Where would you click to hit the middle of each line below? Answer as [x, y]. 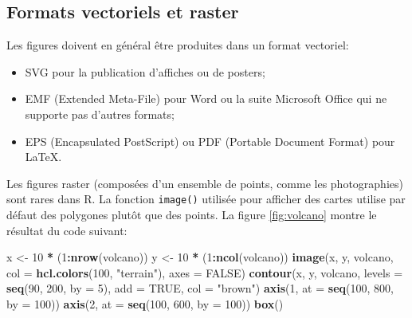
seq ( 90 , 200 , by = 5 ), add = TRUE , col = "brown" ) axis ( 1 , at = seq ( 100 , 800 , [200, 288]
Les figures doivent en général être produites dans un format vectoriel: [178, 45]
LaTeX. [43, 157]
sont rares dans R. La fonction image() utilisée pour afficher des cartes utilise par [206, 199]
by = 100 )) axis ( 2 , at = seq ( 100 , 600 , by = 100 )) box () [145, 303]
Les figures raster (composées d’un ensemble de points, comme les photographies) [205, 183]
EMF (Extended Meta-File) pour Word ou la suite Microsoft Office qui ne [206, 98]
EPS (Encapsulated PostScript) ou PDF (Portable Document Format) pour [210, 141]
